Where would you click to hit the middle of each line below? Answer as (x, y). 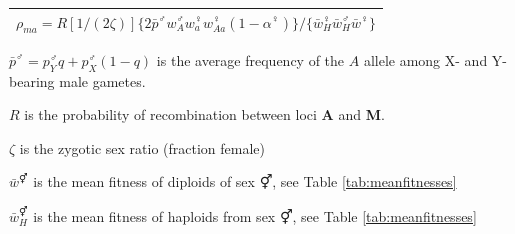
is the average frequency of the (250, 59)
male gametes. (102, 80)
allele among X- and (425, 59)
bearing (32, 80)
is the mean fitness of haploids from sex (154, 215)
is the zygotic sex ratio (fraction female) (142, 147)
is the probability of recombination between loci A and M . (204, 114)
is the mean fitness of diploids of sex (144, 181)
